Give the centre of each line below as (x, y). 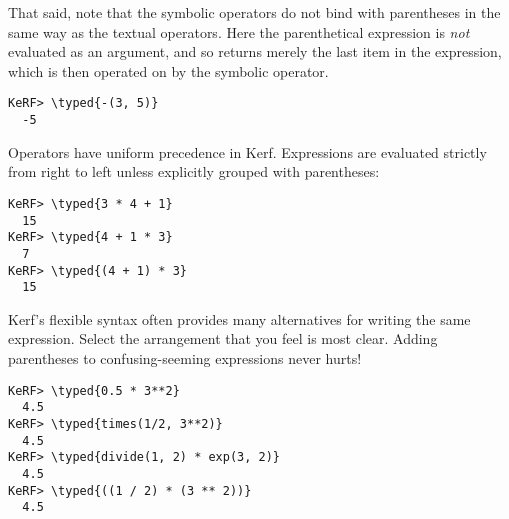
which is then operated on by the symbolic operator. (168, 70)
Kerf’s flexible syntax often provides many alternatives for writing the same (239, 318)
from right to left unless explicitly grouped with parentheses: (194, 171)
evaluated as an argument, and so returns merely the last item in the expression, (255, 51)
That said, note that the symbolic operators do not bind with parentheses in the (254, 12)
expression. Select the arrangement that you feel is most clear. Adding (223, 338)
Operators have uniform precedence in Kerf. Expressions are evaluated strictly (247, 151)
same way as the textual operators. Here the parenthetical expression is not (239, 31)
